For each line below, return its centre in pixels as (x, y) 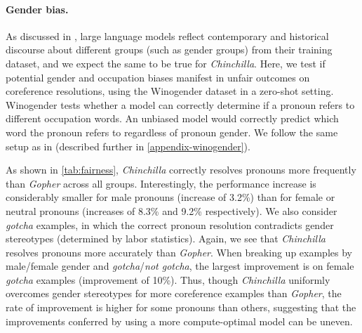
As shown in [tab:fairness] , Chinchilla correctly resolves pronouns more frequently (181, 170)
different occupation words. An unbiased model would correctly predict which (172, 118)
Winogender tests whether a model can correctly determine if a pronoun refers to (180, 104)
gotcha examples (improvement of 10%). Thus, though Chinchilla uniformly (168, 279)
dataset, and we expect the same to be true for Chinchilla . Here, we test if (166, 63)
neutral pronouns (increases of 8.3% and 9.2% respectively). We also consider (172, 210)
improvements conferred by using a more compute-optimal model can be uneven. (179, 321)
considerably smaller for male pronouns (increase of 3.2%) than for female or (170, 197)
